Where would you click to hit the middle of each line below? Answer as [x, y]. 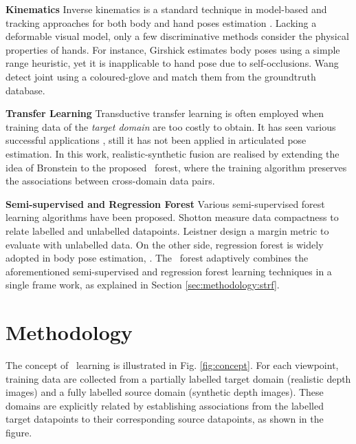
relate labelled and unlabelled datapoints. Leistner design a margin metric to [167, 230]
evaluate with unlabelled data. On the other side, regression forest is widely [165, 244]
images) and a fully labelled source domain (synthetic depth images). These [165, 392]
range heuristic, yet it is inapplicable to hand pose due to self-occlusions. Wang [172, 63]
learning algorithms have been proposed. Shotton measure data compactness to [172, 217]
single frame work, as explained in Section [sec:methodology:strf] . [143, 285]
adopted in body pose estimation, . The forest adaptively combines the [157, 258]
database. [25, 90]
